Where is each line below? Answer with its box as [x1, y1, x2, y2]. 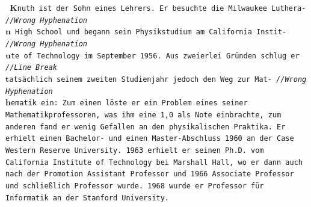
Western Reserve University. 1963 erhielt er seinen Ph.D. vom [5, 146, 264, 155]
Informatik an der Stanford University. [5, 193, 170, 202]
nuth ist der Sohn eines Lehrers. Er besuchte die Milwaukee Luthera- [17, 4, 306, 13]
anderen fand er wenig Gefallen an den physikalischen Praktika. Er [5, 122, 286, 131]
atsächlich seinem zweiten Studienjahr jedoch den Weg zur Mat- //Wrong [9, 75, 307, 84]
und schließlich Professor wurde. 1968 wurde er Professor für [5, 181, 264, 190]
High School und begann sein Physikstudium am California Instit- [15, 28, 287, 37]
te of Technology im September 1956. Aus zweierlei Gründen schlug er [10, 51, 300, 60]
